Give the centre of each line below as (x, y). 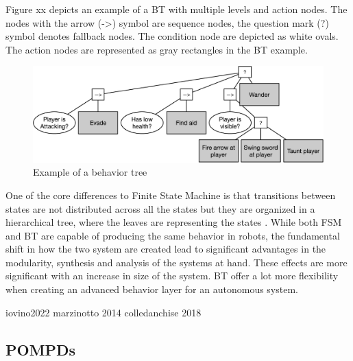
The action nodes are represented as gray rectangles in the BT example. (157, 49)
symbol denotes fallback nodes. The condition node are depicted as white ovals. (172, 36)
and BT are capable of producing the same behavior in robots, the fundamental (173, 235)
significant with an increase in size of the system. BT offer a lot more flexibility (172, 276)
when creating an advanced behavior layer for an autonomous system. (152, 289)
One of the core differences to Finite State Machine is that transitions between (171, 195)
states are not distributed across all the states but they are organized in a (160, 208)
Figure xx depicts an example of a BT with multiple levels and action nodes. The (176, 9)
